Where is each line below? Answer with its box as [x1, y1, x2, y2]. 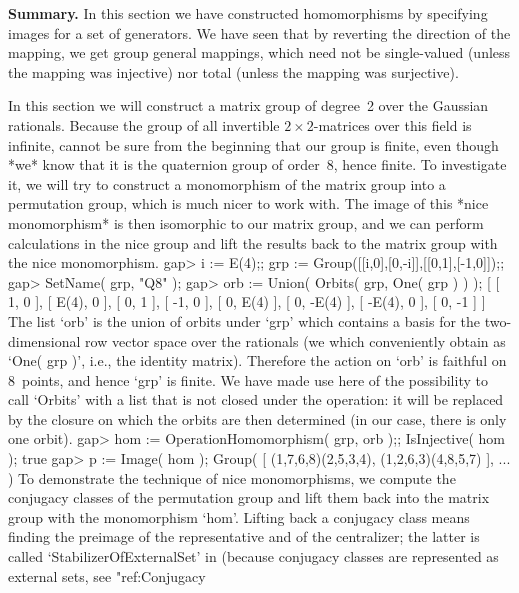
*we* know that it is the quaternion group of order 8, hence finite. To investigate [8, 154, 507, 175]
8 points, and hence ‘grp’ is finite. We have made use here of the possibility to [8, 369, 488, 390]
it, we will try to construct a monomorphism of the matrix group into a [8, 173, 446, 194]
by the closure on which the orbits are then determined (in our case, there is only [8, 408, 507, 429]
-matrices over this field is [313, 114, 472, 135]
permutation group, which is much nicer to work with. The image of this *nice [8, 193, 489, 214]
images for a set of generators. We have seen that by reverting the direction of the [8, 22, 511, 43]
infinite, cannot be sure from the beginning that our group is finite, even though [8, 134, 499, 155]
